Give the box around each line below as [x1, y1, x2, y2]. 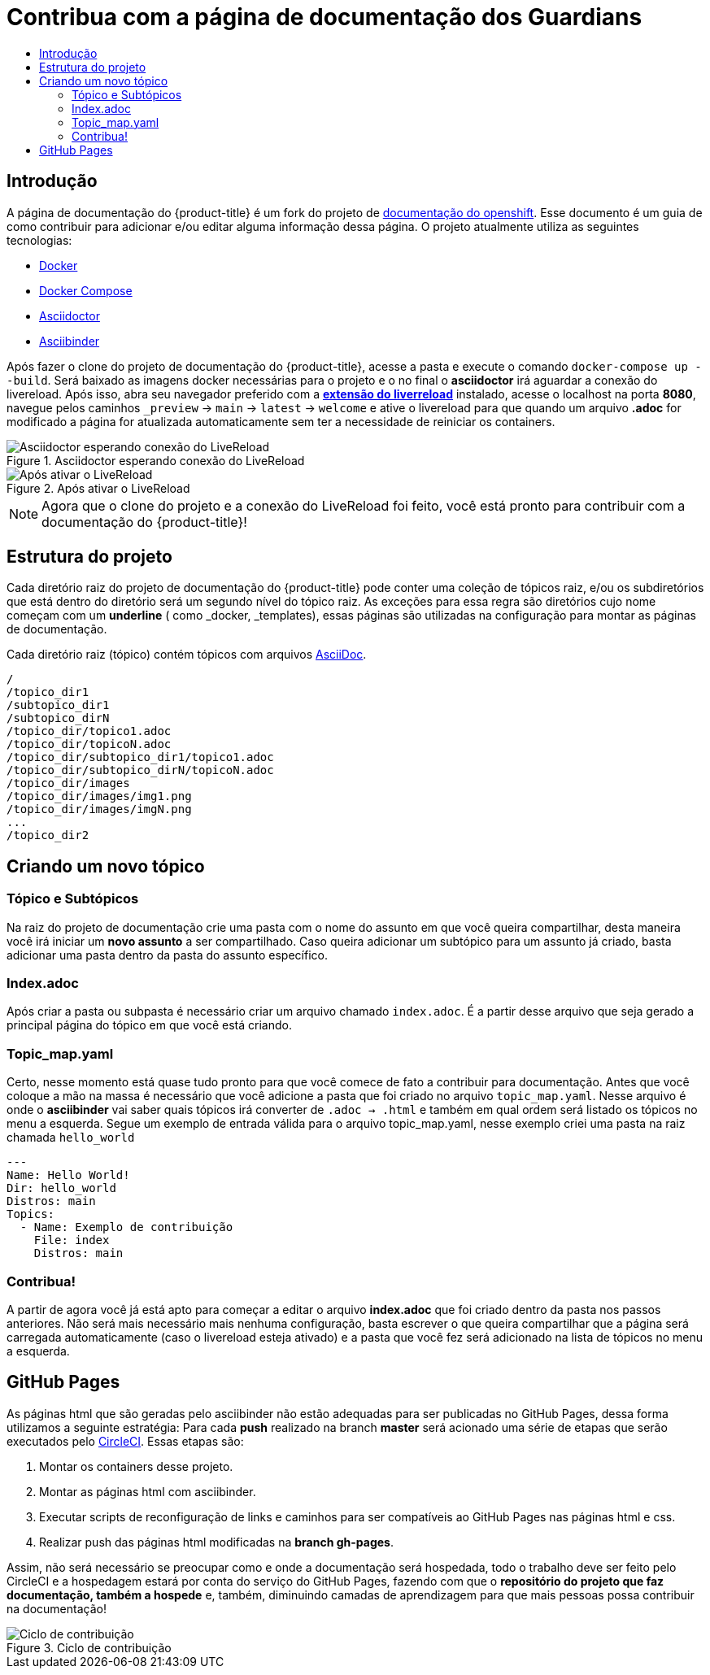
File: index [33, 1233, 110, 1247]
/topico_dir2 [7, 829, 89, 842]
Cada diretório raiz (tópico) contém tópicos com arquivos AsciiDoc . [7, 647, 367, 662]
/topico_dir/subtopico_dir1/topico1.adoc [7, 750, 274, 764]
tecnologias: [7, 233, 72, 247]
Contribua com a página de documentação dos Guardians [7, 3, 642, 31]
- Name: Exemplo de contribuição [20, 1220, 233, 1234]
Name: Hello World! [7, 1168, 130, 1182]
